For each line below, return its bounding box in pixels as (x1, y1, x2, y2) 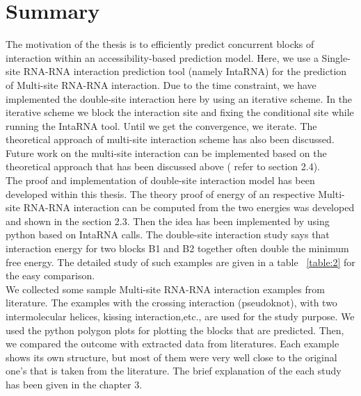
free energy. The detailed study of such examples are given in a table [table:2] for (6, 254, 355, 269)
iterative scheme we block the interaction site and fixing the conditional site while (6, 105, 354, 119)
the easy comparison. (6, 268, 95, 283)
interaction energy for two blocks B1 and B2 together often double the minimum (6, 241, 349, 256)
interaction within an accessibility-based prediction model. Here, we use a (6, 50, 319, 65)
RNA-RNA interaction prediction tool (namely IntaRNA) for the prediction (23, 64, 347, 79)
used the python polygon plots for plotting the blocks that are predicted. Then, (6, 322, 344, 337)
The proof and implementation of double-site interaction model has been (6, 173, 315, 188)
